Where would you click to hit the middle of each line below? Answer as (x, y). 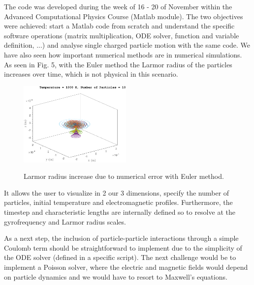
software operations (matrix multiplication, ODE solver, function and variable (122, 35)
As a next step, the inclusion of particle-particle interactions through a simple (121, 238)
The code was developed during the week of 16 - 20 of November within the (118, 6)
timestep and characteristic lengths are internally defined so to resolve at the (120, 212)
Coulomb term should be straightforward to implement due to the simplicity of (123, 247)
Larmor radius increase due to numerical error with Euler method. (124, 176)
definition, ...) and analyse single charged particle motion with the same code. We (127, 45)
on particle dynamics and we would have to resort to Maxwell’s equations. (116, 276)
